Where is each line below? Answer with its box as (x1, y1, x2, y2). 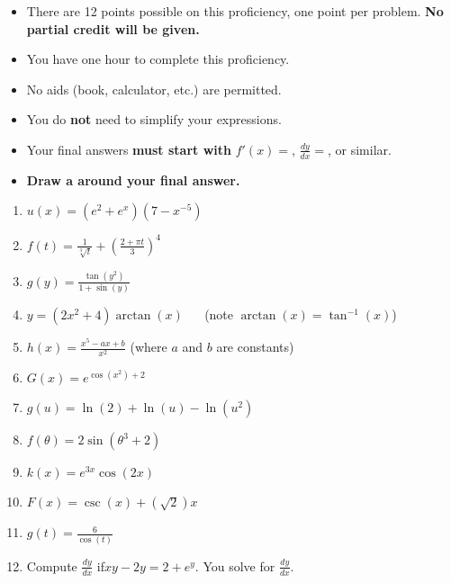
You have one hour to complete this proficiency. (26, 49, 290, 68)
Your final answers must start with (26, 139, 231, 158)
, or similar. (327, 139, 392, 158)
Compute (26, 556, 77, 575)
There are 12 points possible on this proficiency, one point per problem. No (26, 2, 444, 20)
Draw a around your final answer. (26, 170, 240, 189)
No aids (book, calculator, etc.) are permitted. (26, 79, 282, 98)
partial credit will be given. (26, 19, 200, 38)
